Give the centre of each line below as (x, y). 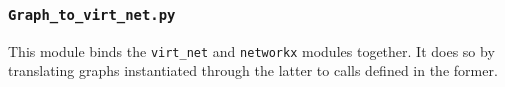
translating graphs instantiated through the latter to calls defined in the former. (253, 70)
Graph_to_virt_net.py (92, 14)
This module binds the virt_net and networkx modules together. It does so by (251, 50)
